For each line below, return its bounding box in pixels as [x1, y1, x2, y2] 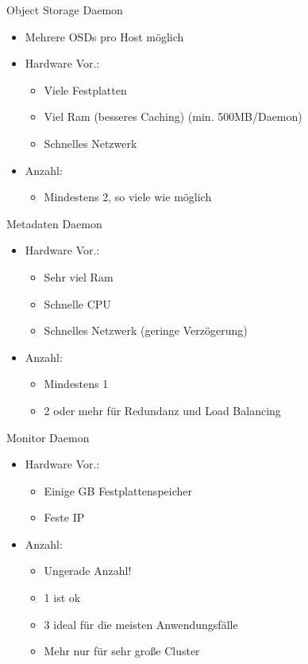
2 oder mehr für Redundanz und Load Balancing [44, 402, 281, 418]
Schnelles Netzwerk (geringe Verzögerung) [44, 322, 248, 339]
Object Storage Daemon [6, 2, 123, 17]
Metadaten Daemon [6, 215, 102, 231]
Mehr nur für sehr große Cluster [44, 643, 200, 659]
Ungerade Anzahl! [44, 562, 132, 579]
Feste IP [44, 509, 85, 526]
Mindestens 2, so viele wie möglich [44, 188, 212, 205]
